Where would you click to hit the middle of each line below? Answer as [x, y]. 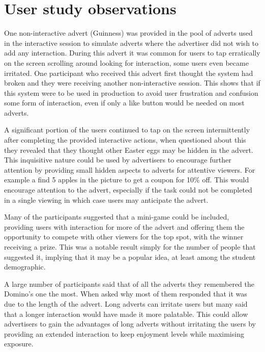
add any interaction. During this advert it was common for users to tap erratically [132, 53]
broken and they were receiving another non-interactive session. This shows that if [132, 83]
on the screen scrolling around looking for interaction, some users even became [126, 62]
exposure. [19, 344]
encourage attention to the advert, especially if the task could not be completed [128, 190]
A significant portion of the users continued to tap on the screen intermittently [127, 130]
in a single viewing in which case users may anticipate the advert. [106, 199]
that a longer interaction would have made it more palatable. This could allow [126, 314]
